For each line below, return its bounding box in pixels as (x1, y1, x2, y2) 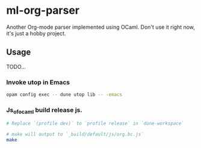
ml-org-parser (6, 4, 80, 17)
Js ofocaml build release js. (6, 105, 82, 116)
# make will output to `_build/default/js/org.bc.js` (6, 131, 144, 138)
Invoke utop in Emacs (6, 78, 70, 86)
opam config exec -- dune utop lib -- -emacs (6, 92, 122, 98)
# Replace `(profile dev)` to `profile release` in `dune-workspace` (6, 120, 185, 126)
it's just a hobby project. (6, 29, 66, 37)
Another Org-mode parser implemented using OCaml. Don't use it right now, (6, 23, 196, 31)
